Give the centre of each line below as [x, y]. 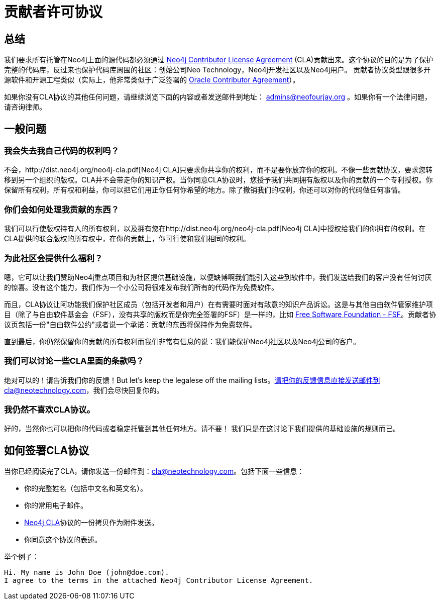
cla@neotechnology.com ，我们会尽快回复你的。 [84, 390]
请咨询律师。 [25, 107]
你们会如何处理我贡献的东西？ [62, 209]
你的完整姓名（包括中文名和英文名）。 [86, 488]
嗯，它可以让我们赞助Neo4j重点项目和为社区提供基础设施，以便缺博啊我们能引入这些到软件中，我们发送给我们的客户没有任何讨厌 [218, 277]
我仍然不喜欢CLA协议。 [49, 410]
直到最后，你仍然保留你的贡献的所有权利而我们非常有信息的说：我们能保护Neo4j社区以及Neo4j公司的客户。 [182, 341]
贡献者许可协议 [53, 12]
